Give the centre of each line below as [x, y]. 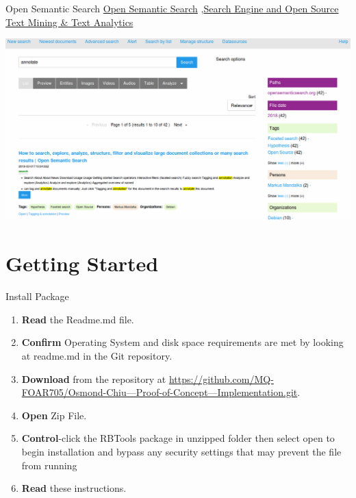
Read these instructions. [74, 488]
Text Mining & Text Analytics [69, 22]
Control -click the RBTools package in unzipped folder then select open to [178, 438]
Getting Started [82, 263]
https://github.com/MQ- [221, 378]
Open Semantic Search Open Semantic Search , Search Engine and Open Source [172, 8]
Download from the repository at [94, 378]
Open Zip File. [54, 415]
